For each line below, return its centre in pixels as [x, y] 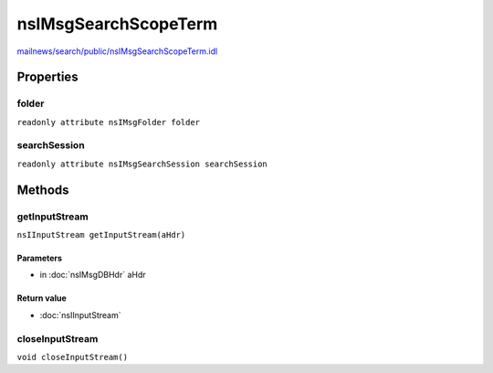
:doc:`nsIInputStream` [80, 314]
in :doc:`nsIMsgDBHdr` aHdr [93, 275]
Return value [42, 298]
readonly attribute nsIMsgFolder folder [109, 122]
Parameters [40, 258]
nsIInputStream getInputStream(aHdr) [101, 234]
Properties [47, 77]
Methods [43, 190]
